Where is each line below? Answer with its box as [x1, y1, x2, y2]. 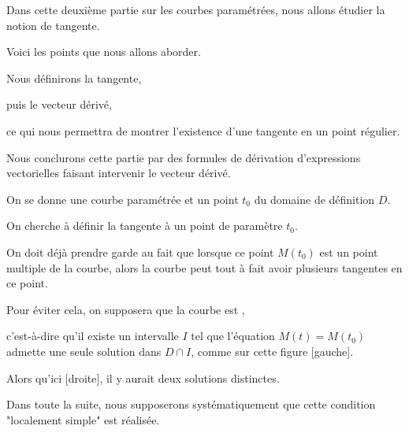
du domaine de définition [254, 191, 375, 207]
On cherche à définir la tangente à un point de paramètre [6, 217, 283, 234]
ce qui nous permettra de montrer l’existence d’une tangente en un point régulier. [6, 122, 400, 139]
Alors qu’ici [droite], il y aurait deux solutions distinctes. [6, 369, 280, 386]
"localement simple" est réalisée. [6, 411, 160, 427]
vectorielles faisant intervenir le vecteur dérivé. [6, 165, 231, 181]
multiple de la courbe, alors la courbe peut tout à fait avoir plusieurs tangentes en [6, 259, 403, 276]
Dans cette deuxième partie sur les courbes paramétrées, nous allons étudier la [6, 2, 385, 17]
